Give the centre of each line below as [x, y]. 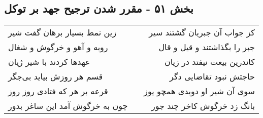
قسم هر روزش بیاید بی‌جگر [56, 76]
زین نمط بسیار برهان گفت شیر [62, 32]
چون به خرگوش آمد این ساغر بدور [68, 106]
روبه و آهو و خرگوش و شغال [58, 47]
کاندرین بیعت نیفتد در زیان [209, 62]
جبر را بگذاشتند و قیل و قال [207, 47]
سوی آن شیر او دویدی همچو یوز [199, 91]
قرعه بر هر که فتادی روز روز [58, 91]
